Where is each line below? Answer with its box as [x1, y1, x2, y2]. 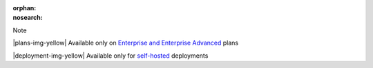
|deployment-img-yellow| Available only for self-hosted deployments [12, 52, 209, 60]
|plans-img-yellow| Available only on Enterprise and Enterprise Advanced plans [12, 38, 238, 47]
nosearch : [12, 14, 43, 22]
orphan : [12, 4, 37, 12]
